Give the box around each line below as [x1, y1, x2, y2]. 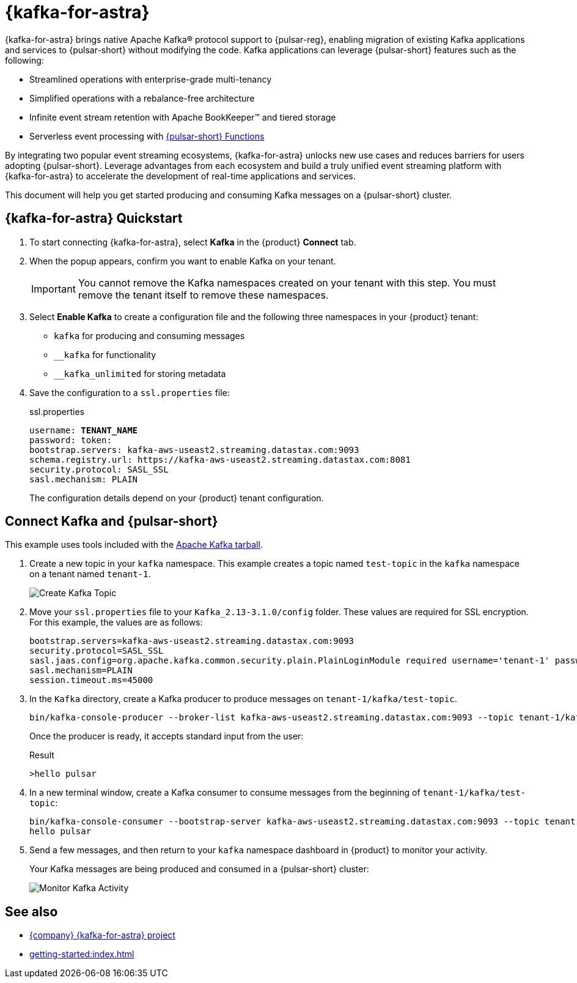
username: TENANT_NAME [29, 425, 138, 435]
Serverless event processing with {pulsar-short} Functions [29, 130, 265, 141]
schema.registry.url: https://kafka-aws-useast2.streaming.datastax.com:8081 [29, 454, 411, 465]
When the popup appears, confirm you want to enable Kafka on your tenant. [29, 255, 336, 266]
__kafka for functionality [54, 349, 156, 360]
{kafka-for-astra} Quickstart [5, 211, 183, 226]
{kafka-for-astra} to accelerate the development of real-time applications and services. [5, 170, 356, 181]
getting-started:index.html [29, 949, 134, 960]
